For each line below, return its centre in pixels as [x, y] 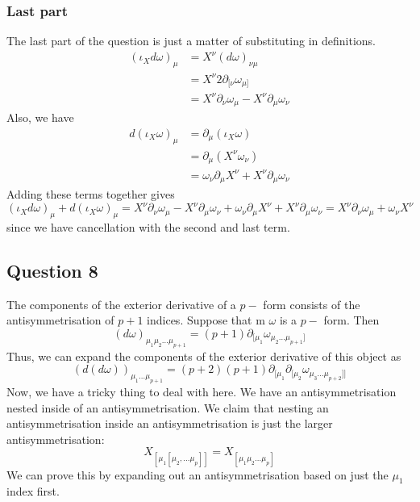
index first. [33, 491]
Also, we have [40, 117]
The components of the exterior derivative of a [121, 304]
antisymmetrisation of [60, 320]
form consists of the [312, 304]
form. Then [351, 320]
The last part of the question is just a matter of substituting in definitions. [191, 41]
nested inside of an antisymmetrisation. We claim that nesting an [168, 407]
